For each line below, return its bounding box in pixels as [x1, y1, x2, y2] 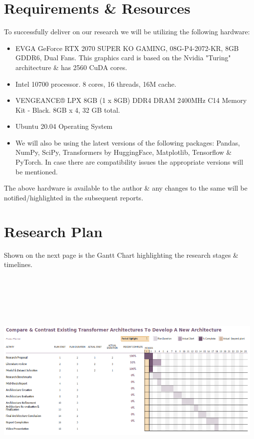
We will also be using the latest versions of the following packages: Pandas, [15, 137, 240, 147]
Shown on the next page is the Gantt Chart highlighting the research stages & [4, 249, 239, 260]
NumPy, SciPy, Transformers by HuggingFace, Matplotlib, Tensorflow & [15, 147, 232, 157]
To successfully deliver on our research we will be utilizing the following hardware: [4, 26, 250, 37]
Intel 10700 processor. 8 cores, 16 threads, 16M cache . [15, 78, 176, 89]
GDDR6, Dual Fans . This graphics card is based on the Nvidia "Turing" [15, 52, 231, 63]
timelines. [4, 259, 33, 269]
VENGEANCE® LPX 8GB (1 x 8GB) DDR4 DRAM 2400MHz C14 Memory [15, 95, 247, 105]
